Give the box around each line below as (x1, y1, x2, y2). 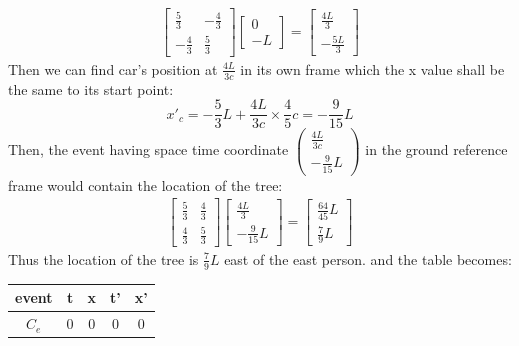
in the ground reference (365, 139, 508, 160)
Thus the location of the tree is (8, 248, 199, 269)
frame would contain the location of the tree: (8, 174, 283, 195)
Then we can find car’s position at (8, 58, 218, 79)
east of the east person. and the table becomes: (224, 248, 512, 269)
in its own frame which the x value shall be (240, 58, 505, 79)
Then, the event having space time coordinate (8, 139, 289, 160)
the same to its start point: (8, 78, 174, 99)
